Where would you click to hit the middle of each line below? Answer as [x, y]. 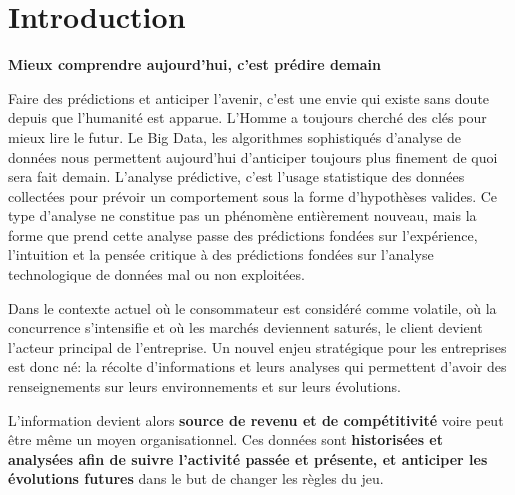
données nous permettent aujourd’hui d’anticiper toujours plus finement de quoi [253, 156]
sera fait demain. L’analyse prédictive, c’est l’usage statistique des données [236, 176]
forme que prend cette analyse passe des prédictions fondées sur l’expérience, [243, 234]
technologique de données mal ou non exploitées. [156, 274]
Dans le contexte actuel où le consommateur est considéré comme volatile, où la [252, 307]
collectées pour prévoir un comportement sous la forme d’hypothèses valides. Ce [253, 195]
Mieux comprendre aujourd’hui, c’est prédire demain [194, 64]
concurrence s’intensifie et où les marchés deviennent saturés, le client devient [245, 327]
